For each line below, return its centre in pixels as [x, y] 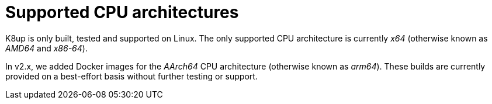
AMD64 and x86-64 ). [46, 48]
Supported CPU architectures [122, 12]
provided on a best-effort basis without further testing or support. [131, 76]
